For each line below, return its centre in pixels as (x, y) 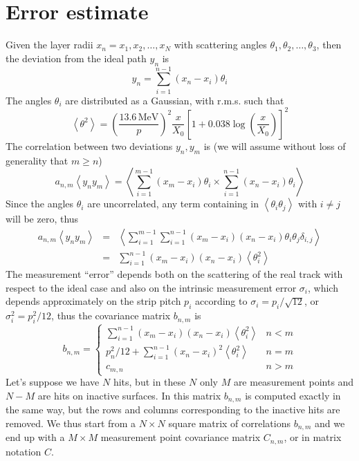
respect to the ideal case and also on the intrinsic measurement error (151, 287)
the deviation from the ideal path (76, 58)
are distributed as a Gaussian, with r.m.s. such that (175, 100)
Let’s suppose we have (53, 382)
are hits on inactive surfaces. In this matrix (129, 395)
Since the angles (40, 204)
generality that (37, 160)
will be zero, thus (42, 219)
